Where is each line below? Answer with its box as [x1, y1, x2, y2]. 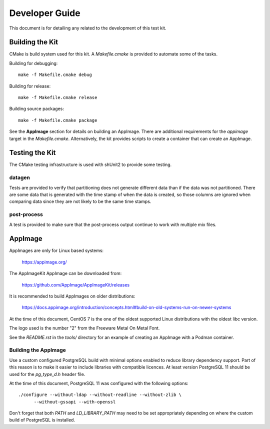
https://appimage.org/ [21, 259, 67, 265]
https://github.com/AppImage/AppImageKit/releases [21, 281, 130, 287]
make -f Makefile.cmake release [18, 95, 97, 100]
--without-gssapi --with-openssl [33, 399, 116, 404]
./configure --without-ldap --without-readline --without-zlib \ [18, 392, 182, 397]
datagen [9, 174, 30, 181]
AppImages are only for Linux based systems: [9, 247, 104, 253]
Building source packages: [9, 105, 64, 112]
